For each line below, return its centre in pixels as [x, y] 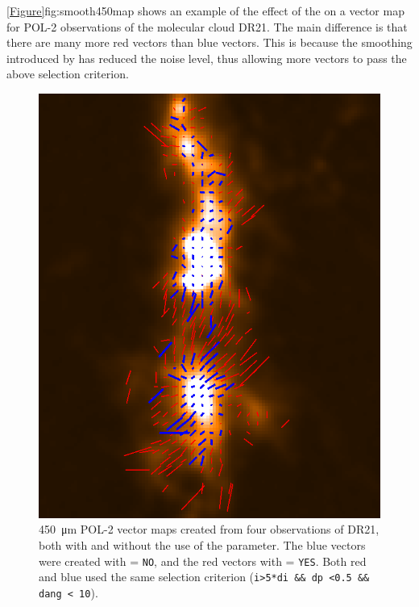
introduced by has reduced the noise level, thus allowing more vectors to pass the [207, 58]
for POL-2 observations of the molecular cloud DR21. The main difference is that [207, 26]
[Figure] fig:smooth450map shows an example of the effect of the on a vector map [205, 10]
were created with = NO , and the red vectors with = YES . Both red [203, 561]
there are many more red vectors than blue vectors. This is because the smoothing [209, 42]
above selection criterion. [68, 74]
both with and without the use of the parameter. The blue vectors [202, 545]
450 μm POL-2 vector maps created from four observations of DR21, [209, 529]
